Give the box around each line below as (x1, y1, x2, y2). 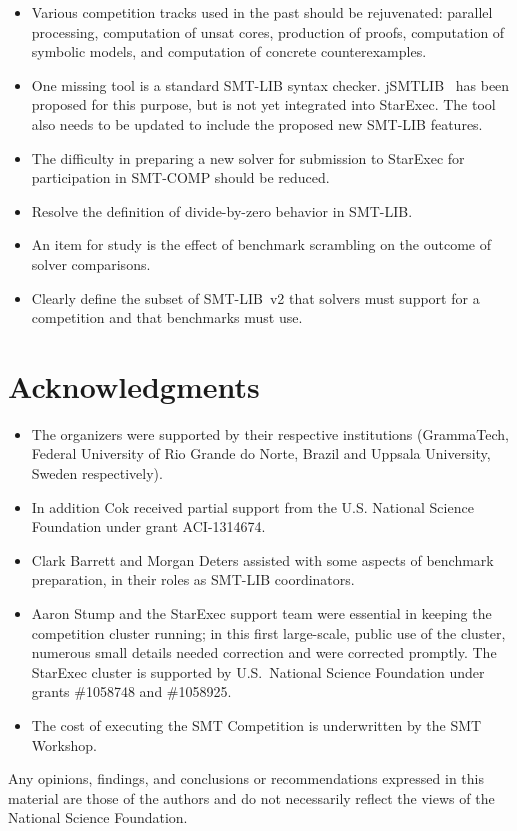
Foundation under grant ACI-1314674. (31, 516, 266, 537)
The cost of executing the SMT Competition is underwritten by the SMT (31, 714, 482, 735)
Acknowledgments (8, 365, 260, 406)
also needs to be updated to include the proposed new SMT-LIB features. (31, 113, 483, 134)
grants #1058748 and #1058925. (31, 681, 232, 702)
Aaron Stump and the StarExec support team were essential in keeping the (31, 603, 492, 623)
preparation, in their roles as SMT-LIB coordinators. (31, 569, 355, 590)
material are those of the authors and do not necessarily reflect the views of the (8, 787, 495, 808)
